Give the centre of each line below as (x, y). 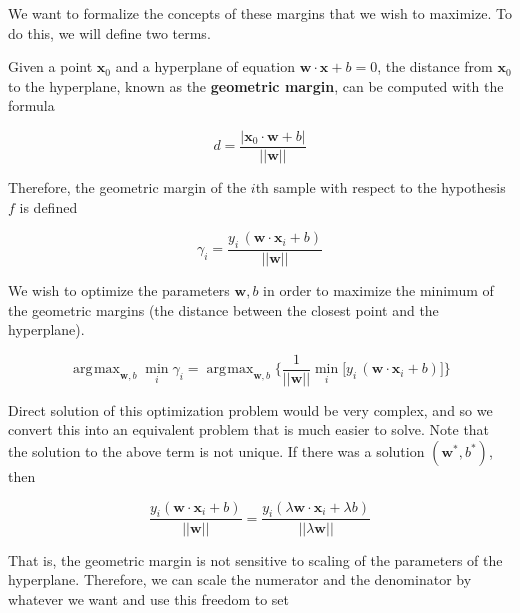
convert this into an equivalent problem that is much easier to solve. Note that (249, 429)
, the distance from (435, 66)
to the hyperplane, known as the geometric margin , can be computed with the (256, 85)
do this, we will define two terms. (109, 32)
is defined (48, 206)
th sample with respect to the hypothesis (380, 187)
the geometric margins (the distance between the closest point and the (223, 309)
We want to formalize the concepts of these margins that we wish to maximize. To (260, 13)
